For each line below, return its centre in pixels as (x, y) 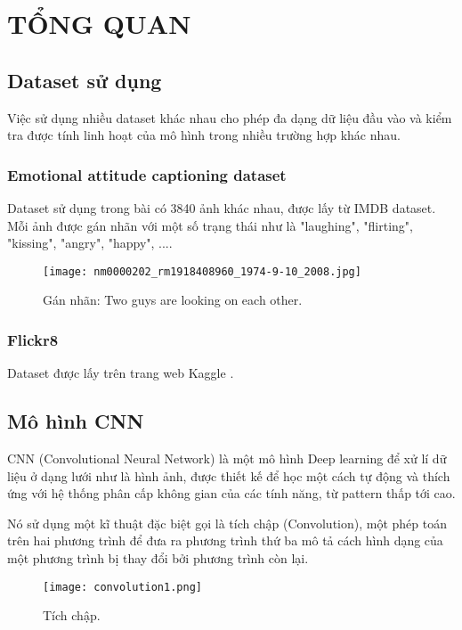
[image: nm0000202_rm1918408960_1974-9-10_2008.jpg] (202, 271)
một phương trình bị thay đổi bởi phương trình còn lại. (158, 558)
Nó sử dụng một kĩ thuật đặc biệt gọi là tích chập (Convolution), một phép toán (227, 523)
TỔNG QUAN (99, 24)
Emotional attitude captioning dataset (147, 174)
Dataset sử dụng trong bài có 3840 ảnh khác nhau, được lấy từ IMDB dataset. (222, 207)
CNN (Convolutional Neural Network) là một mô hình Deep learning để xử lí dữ (227, 458)
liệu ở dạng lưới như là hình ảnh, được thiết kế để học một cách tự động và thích (229, 475)
